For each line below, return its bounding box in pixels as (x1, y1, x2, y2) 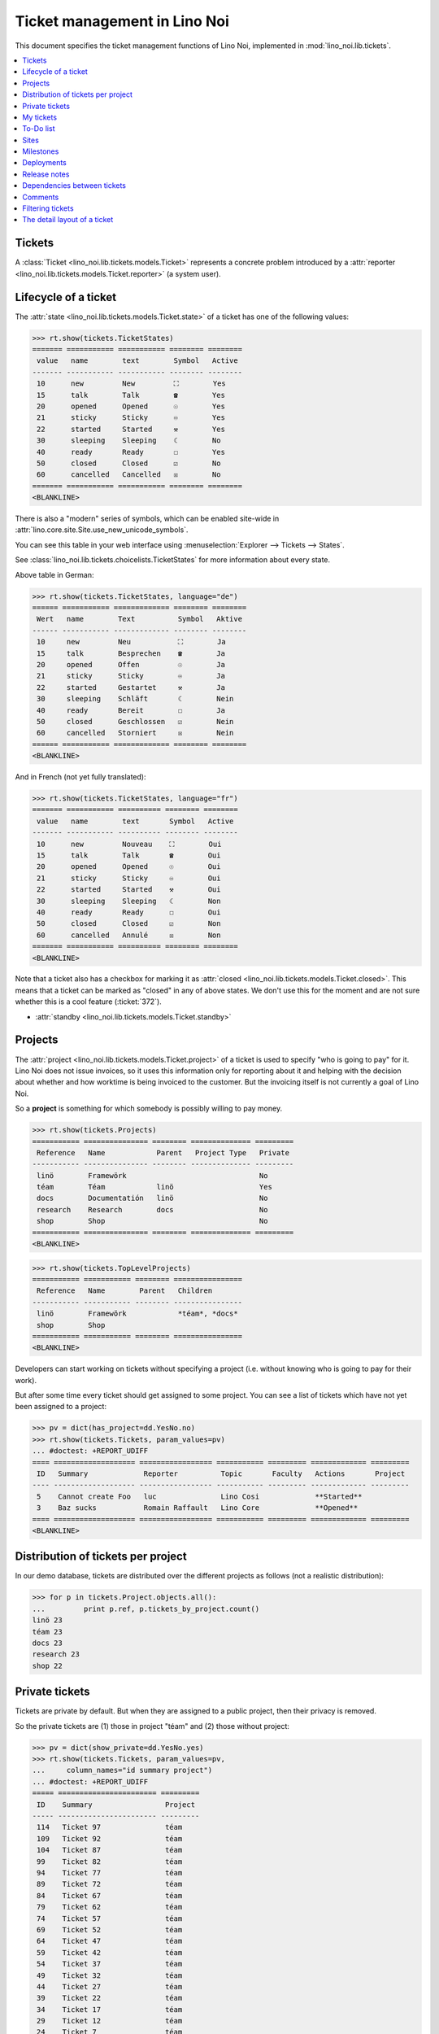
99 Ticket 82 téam (37, 1857, 183, 1866)
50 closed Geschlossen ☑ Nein (37, 717, 234, 726)
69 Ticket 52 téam (37, 1925, 183, 1934)
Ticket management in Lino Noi (15, 12, 229, 30)
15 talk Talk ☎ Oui (37, 850, 221, 860)
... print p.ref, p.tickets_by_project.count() (32, 1604, 260, 1613)
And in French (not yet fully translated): (15, 772, 146, 782)
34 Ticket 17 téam (37, 2005, 183, 2014)
